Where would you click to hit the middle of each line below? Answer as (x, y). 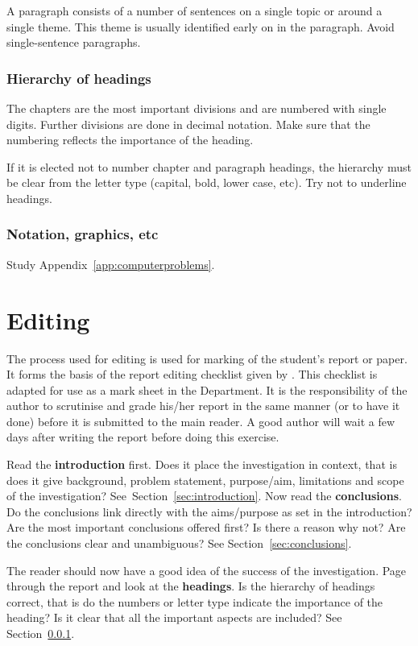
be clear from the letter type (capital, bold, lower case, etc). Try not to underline (207, 182)
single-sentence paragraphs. (74, 42)
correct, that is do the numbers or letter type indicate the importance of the (195, 601)
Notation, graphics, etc (83, 234)
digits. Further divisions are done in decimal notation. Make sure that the (188, 124)
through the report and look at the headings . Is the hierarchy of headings (191, 586)
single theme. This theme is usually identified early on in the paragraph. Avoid (201, 26)
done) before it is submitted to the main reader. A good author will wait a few (201, 421)
